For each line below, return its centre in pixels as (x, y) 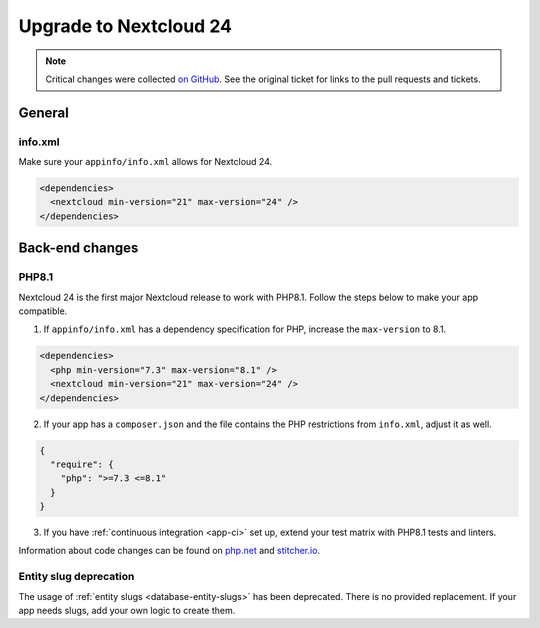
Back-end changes (78, 248)
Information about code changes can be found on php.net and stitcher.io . (169, 551)
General (44, 112)
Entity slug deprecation (76, 577)
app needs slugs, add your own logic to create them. (127, 610)
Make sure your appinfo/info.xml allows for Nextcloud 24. (145, 162)
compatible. (43, 311)
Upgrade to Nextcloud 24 (125, 26)
